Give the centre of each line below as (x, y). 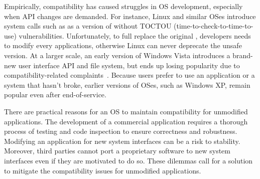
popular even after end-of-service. (55, 95)
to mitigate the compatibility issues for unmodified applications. (103, 170)
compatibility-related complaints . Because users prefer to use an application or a (129, 75)
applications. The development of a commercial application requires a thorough (126, 121)
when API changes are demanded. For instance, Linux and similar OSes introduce (130, 16)
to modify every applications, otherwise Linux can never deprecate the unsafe (123, 45)
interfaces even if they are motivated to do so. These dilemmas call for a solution (128, 160)
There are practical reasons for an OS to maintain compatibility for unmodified (126, 111)
